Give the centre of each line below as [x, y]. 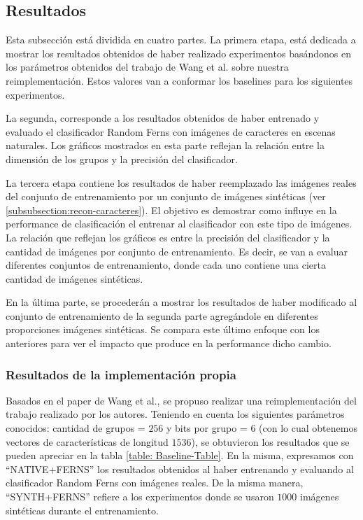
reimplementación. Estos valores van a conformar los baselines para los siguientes [179, 80]
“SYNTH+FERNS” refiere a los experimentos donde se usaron [140, 497]
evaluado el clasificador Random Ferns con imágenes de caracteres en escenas [171, 131]
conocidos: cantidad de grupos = [76, 428]
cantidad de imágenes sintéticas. [74, 278]
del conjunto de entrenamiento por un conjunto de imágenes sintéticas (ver [166, 196]
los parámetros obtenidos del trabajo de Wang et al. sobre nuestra [147, 67]
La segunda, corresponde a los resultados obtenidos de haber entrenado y [163, 118]
